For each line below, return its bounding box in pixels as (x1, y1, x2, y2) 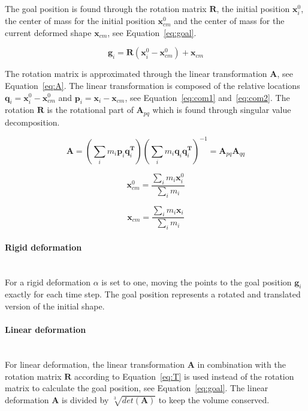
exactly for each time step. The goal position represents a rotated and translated (5, 288, 301, 300)
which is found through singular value (152, 103, 291, 116)
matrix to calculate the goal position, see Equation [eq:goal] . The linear (5, 382, 268, 394)
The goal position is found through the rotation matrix (5, 2, 207, 14)
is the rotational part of (47, 103, 134, 116)
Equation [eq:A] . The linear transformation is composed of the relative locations (5, 79, 300, 91)
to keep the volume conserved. (158, 393, 270, 406)
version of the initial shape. (5, 299, 105, 312)
